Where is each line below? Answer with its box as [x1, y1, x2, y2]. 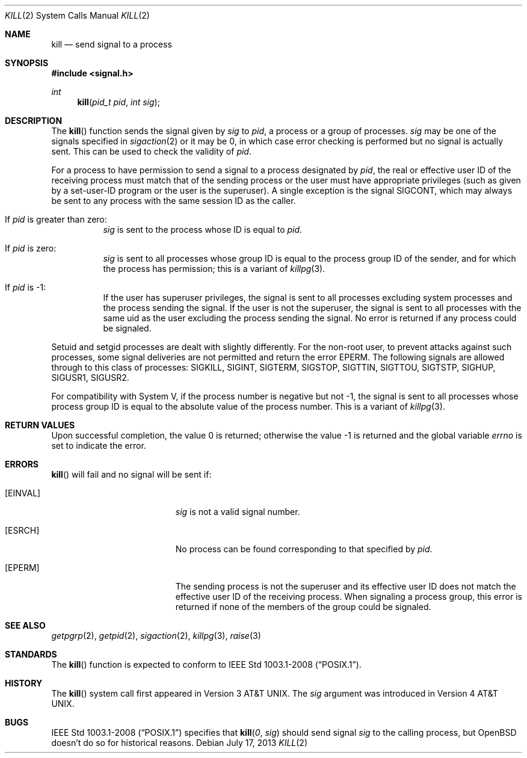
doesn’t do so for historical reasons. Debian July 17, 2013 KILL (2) [51, 738, 307, 748]
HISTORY [5, 678, 43, 688]
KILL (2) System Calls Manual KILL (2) [5, 10, 150, 20]
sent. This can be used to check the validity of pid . [51, 146, 251, 156]
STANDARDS [5, 649, 57, 659]
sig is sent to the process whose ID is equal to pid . [103, 224, 303, 235]
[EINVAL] [5, 488, 41, 498]
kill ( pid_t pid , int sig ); [77, 97, 160, 107]
